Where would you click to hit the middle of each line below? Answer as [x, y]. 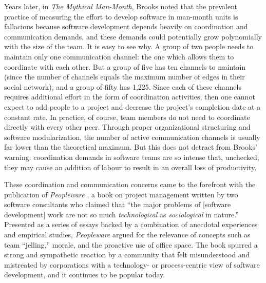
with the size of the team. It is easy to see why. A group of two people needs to [129, 46]
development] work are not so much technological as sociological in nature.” [121, 214]
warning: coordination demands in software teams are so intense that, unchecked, [132, 157]
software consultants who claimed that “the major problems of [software [118, 204]
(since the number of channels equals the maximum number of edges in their [125, 77]
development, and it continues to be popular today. [85, 275]
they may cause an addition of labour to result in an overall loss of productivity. [130, 167]
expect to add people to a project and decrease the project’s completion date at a [132, 106]
